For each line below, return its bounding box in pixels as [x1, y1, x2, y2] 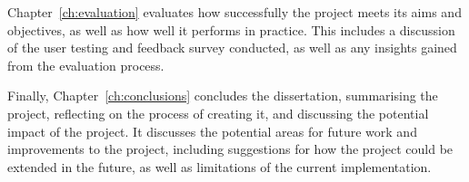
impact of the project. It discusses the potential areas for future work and [7, 121, 417, 140]
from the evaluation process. [7, 55, 165, 74]
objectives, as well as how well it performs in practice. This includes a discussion [7, 20, 455, 39]
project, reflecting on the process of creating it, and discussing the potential [7, 103, 429, 122]
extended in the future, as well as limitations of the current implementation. [7, 157, 432, 176]
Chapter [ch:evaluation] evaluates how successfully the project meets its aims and [7, 3, 462, 21]
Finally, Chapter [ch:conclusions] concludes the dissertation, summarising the [7, 86, 438, 105]
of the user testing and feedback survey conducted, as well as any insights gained [7, 38, 457, 57]
